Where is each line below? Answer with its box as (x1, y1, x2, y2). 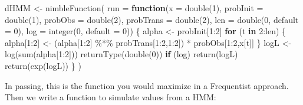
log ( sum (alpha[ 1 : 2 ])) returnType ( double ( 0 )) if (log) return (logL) (5, 48, 238, 60)
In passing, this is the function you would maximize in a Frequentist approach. (5, 79, 289, 91)
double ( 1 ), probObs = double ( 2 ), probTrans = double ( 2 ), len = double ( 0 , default (5, 13, 299, 25)
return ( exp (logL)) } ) (5, 59, 81, 71)
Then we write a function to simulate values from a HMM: (5, 91, 216, 103)
